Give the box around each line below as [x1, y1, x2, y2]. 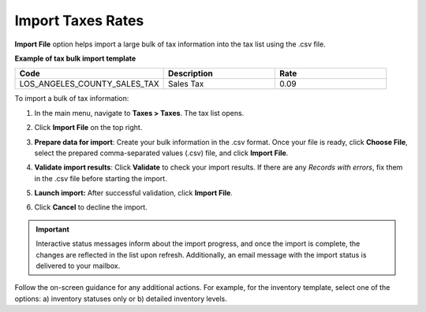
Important [35, 225, 70, 234]
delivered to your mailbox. [35, 261, 121, 271]
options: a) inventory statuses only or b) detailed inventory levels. [14, 294, 228, 303]
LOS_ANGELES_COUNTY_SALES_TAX [19, 79, 159, 90]
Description [168, 68, 213, 79]
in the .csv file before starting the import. [34, 173, 167, 183]
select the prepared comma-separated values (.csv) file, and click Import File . [34, 148, 289, 158]
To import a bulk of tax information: [14, 94, 129, 103]
